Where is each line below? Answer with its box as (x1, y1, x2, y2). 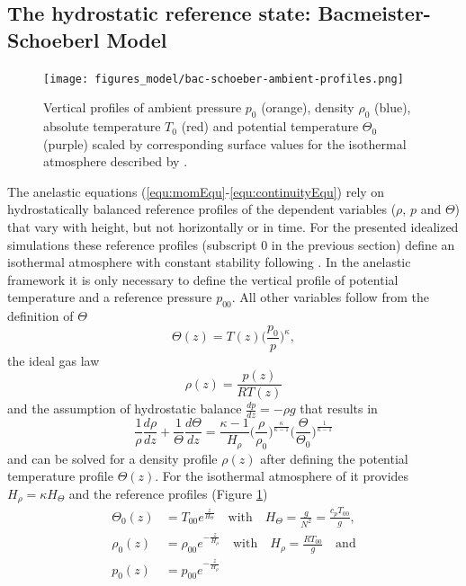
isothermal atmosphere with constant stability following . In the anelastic (7, 253, 411, 271)
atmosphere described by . (43, 152, 188, 171)
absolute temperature (43, 117, 161, 136)
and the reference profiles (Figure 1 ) (68, 484, 268, 502)
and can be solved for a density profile (7, 448, 218, 467)
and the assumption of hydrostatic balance (7, 399, 242, 418)
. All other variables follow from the (231, 288, 429, 306)
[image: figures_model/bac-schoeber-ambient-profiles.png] (43, 72, 404, 85)
